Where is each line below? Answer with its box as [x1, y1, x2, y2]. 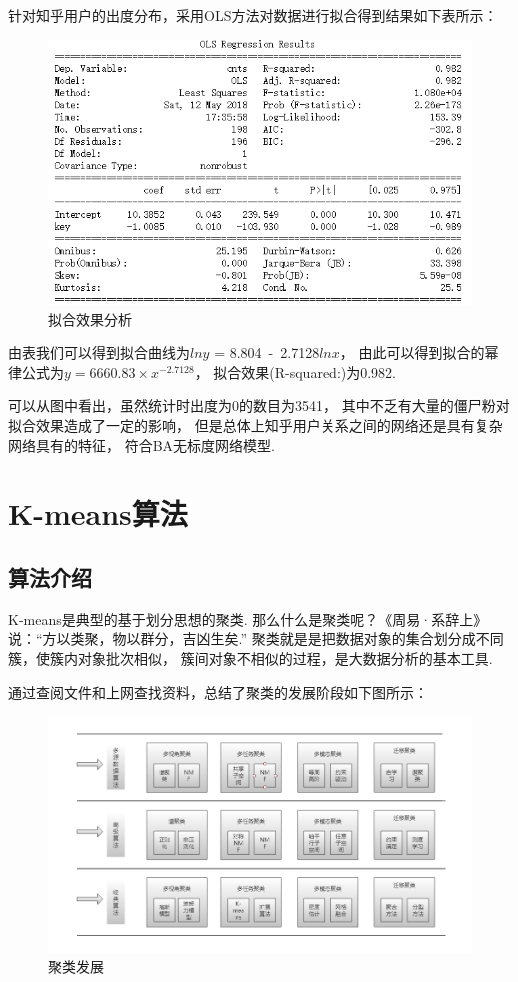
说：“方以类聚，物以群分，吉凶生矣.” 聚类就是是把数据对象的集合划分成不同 [8, 628, 504, 649]
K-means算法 [8, 493, 188, 534]
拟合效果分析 [48, 308, 132, 329]
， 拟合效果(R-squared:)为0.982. [194, 361, 397, 382]
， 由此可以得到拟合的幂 [339, 342, 499, 363]
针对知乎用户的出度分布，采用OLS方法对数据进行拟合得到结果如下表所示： [8, 5, 498, 25]
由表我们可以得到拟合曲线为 [8, 342, 190, 363]
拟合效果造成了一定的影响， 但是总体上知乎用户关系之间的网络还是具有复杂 [8, 415, 503, 436]
